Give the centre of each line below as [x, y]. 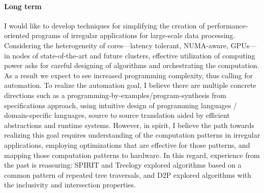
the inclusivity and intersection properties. [70, 185]
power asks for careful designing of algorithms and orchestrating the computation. [132, 65]
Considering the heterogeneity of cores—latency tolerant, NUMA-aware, [116, 45]
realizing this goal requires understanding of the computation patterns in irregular [132, 135]
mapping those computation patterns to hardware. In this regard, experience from [132, 155]
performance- [228, 25]
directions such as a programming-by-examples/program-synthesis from [115, 95]
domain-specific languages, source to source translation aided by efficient [117, 115]
